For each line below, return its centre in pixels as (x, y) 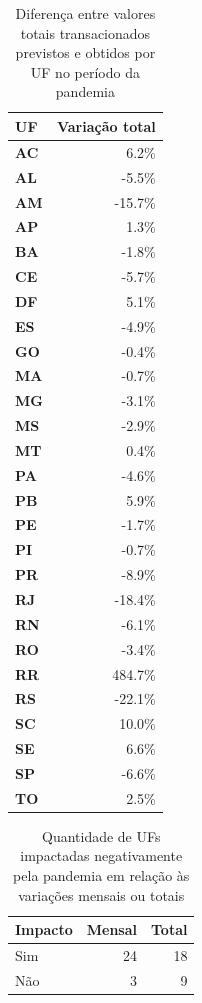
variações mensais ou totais (101, 894)
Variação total (106, 125)
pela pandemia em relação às (101, 875)
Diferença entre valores (85, 13)
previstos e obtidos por (85, 52)
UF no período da (85, 71)
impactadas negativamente (101, 855)
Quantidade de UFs (101, 835)
